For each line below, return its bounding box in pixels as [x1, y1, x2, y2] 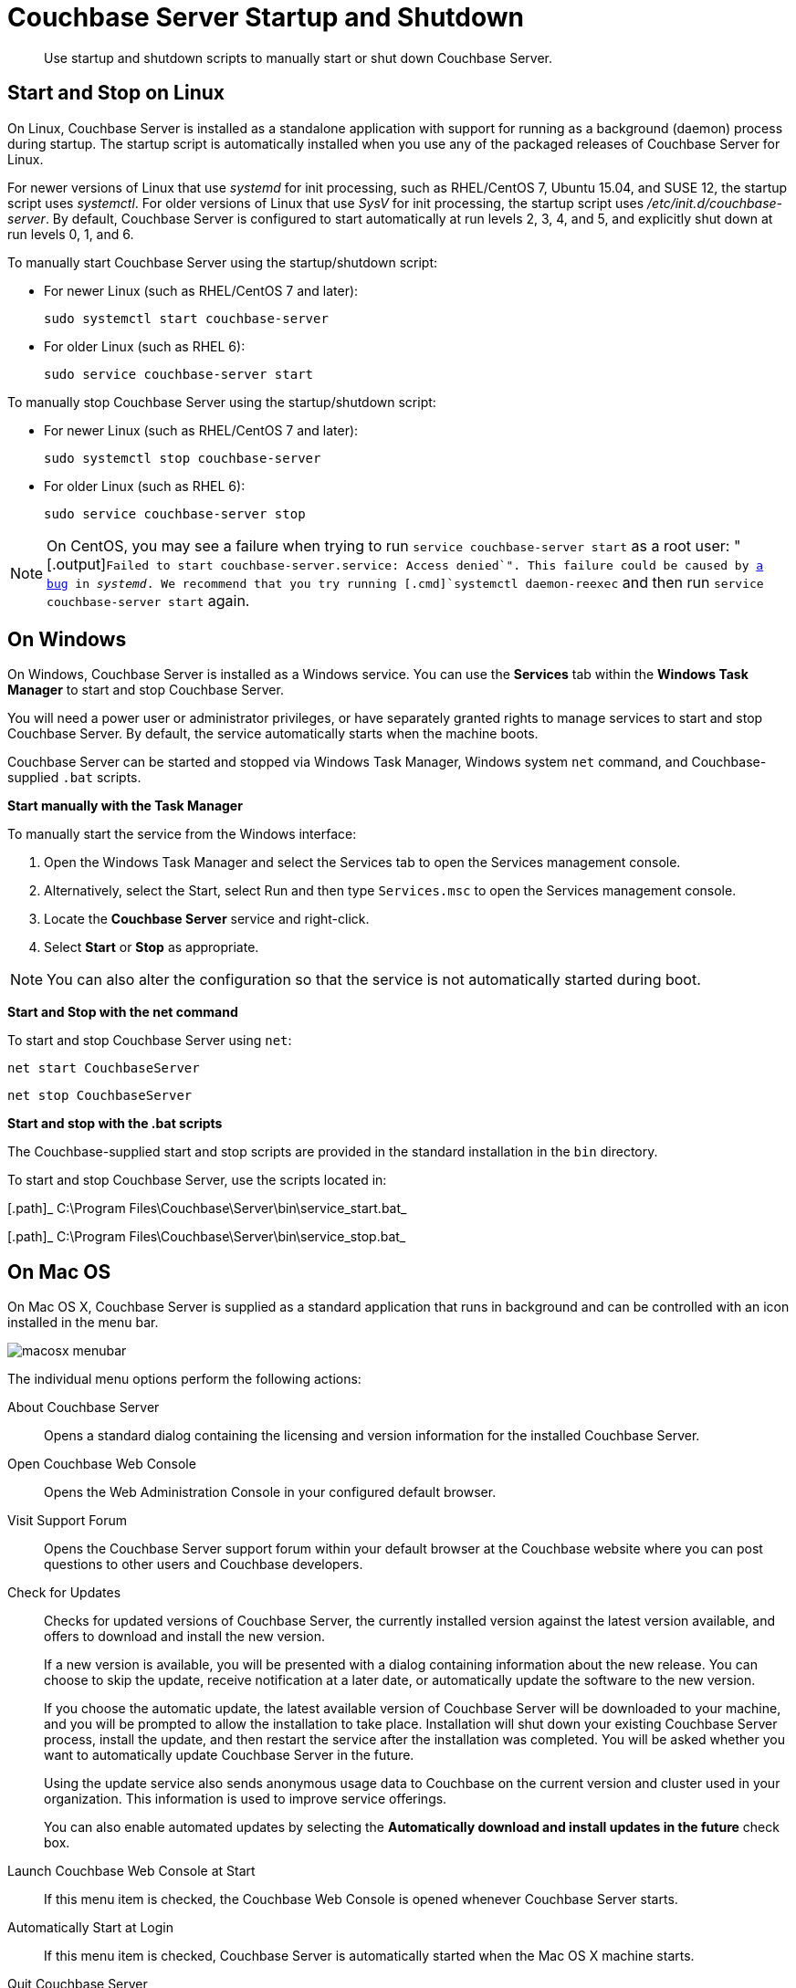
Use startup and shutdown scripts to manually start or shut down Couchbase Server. [44, 49, 552, 66]
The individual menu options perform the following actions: [7, 1371, 361, 1387]
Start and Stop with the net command [7, 1004, 238, 1020]
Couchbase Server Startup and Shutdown [7, 2, 524, 33]
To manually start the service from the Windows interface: [7, 826, 357, 842]
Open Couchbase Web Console [7, 1456, 196, 1472]
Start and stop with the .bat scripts [7, 1115, 223, 1132]
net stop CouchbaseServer [7, 1088, 193, 1104]
